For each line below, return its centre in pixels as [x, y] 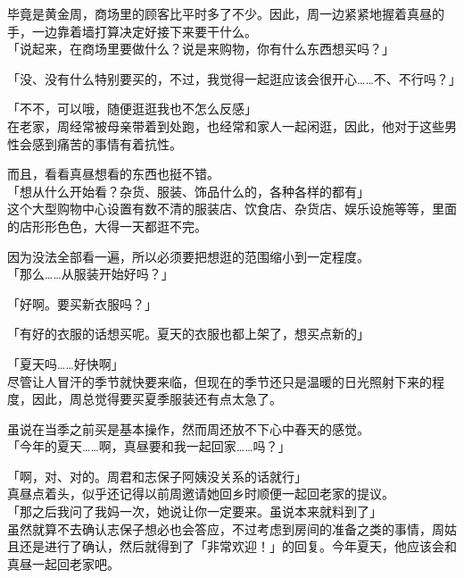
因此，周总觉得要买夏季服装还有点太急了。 [157, 399]
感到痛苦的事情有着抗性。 [107, 143]
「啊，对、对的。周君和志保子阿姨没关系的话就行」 [157, 476]
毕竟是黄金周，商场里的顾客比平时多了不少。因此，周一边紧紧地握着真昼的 [226, 13]
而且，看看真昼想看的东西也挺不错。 [113, 174]
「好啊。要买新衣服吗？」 [82, 303]
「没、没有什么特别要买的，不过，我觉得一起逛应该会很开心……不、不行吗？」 [234, 78]
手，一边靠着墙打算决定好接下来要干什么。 [132, 31]
